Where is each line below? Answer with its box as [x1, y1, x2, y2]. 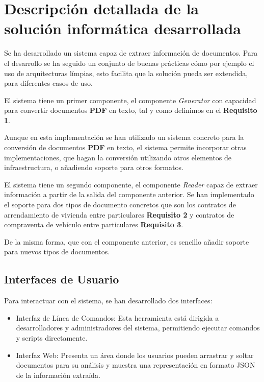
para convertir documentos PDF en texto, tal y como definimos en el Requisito [4, 105, 257, 115]
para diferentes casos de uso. [4, 78, 93, 88]
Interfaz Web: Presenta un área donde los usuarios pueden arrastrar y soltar [16, 349, 254, 360]
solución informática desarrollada [4, 18, 241, 39]
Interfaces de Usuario [4, 271, 119, 287]
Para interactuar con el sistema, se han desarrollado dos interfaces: [4, 295, 213, 306]
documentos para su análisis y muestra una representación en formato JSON [16, 360, 255, 370]
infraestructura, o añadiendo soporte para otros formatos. [4, 162, 183, 173]
